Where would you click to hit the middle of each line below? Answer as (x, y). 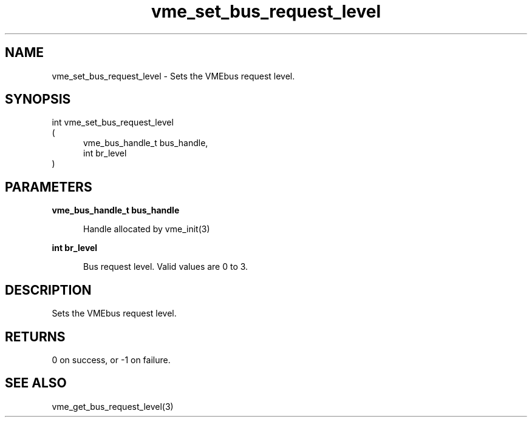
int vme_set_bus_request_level (113, 122)
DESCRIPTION (48, 290)
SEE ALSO (36, 383)
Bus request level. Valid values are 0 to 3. (166, 267)
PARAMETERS (49, 187)
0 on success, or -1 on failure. (111, 360)
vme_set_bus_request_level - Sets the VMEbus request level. (173, 76)
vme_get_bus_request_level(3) (113, 406)
